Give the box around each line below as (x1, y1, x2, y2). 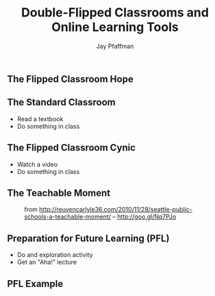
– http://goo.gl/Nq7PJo (112, 212, 177, 221)
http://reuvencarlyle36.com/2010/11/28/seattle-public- (38, 206, 193, 214)
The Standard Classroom (7, 97, 116, 108)
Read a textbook (16, 114, 64, 123)
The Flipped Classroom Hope (7, 73, 134, 85)
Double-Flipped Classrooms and (21, 5, 209, 21)
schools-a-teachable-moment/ (24, 212, 112, 221)
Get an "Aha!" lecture (16, 258, 77, 267)
